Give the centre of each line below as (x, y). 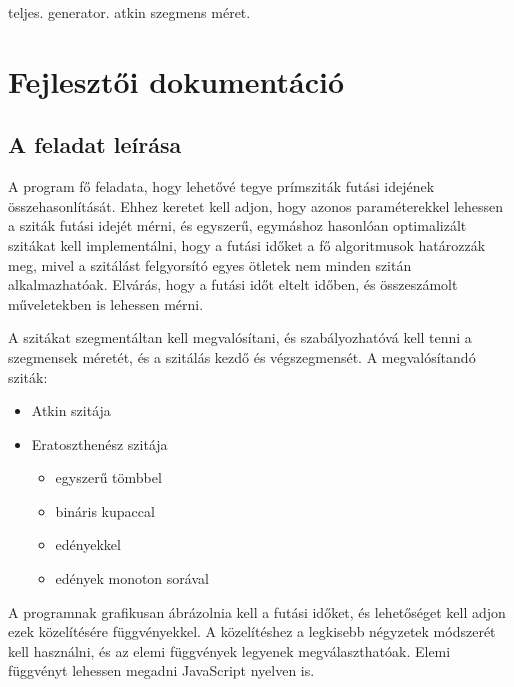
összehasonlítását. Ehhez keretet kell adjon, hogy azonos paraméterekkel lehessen (256, 205)
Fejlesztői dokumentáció (176, 80)
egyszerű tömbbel (108, 477)
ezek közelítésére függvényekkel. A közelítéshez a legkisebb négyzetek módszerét (252, 631)
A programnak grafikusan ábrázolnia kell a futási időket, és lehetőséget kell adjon (257, 611)
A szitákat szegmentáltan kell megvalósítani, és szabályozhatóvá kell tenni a (240, 337)
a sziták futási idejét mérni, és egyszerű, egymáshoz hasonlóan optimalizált (237, 225)
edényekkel (88, 544)
